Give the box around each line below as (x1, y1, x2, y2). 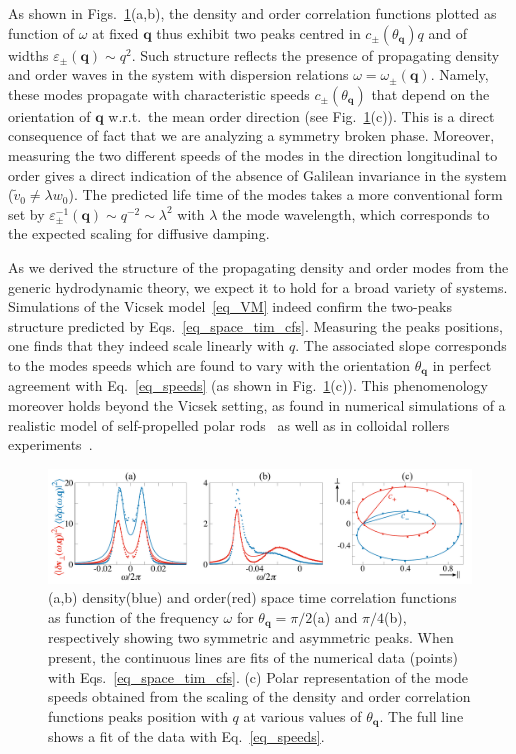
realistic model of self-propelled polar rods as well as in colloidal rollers (8, 414, 450, 435)
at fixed (92, 22, 139, 43)
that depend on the (371, 83, 490, 104)
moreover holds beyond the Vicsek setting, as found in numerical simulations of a (8, 394, 506, 415)
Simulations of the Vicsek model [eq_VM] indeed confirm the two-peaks (8, 296, 452, 317)
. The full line (379, 705, 464, 726)
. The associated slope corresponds (295, 335, 507, 356)
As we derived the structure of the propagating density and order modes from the (8, 256, 509, 277)
